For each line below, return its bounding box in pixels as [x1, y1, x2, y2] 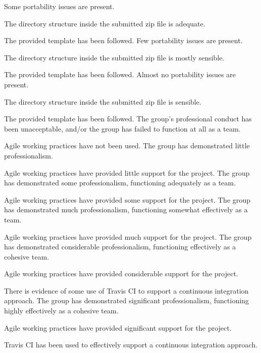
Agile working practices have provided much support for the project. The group [4, 231, 252, 242]
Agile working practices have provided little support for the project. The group [4, 167, 250, 178]
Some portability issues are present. [4, 1, 115, 11]
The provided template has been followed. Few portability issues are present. [4, 35, 243, 46]
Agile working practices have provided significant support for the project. [4, 322, 232, 333]
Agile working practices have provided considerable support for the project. [4, 268, 238, 279]
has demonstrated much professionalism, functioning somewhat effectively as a [4, 204, 248, 215]
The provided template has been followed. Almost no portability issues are [4, 69, 236, 80]
